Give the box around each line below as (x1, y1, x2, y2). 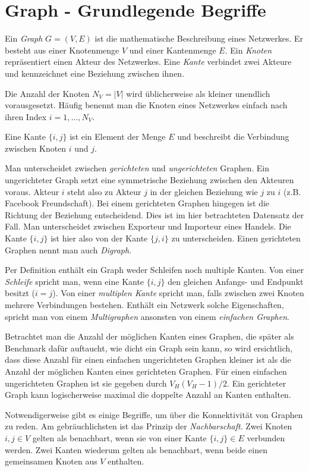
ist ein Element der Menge (70, 130, 166, 143)
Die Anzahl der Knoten (5, 87, 90, 99)
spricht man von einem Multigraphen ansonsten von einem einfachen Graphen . (5, 310, 289, 322)
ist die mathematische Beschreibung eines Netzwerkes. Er (94, 32, 304, 45)
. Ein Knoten (225, 43, 272, 56)
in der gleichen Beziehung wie (150, 185, 258, 197)
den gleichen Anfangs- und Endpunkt (168, 275, 304, 287)
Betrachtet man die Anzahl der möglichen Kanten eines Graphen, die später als (5, 330, 294, 343)
